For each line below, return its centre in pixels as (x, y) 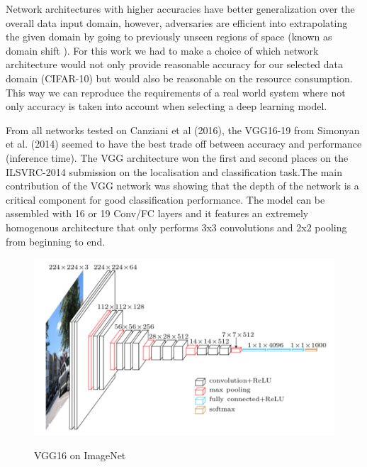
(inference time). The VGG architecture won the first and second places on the (177, 157)
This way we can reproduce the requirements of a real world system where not (176, 92)
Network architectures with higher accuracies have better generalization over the (180, 9)
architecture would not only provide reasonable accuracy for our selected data (175, 64)
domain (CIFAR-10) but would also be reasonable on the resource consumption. (179, 78)
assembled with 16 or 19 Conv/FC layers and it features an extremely (157, 213)
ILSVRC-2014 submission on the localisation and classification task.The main (174, 171)
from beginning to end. (56, 241)
